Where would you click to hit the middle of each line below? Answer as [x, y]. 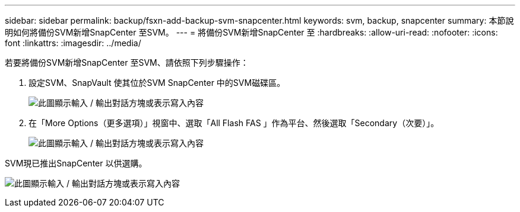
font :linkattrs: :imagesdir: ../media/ [73, 43]
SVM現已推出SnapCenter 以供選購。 [76, 163]
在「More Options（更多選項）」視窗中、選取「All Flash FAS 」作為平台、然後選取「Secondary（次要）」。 [234, 123]
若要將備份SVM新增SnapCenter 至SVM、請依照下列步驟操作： [127, 62]
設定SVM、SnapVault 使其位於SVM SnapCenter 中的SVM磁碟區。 [157, 83]
